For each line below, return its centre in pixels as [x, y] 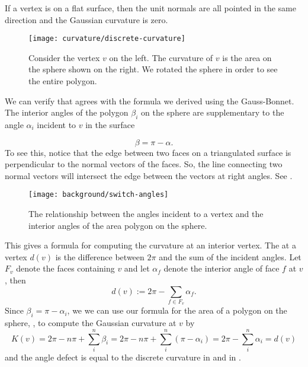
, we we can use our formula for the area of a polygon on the [177, 310]
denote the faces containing [65, 268]
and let [137, 268]
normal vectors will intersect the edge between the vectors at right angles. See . [149, 175]
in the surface [110, 125]
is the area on [247, 57]
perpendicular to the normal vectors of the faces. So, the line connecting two [144, 164]
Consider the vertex [64, 57]
